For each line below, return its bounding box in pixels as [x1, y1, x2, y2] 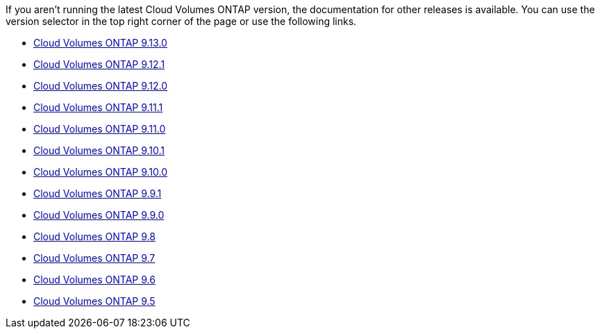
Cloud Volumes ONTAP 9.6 [33, 274, 156, 285]
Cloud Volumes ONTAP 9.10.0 [33, 166, 168, 178]
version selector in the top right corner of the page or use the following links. [6, 15, 357, 27]
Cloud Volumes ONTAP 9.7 [33, 252, 156, 264]
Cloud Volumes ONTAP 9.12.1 [33, 58, 165, 70]
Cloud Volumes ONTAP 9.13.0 [33, 37, 167, 49]
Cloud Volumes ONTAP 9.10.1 [33, 144, 165, 156]
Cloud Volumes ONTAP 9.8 [33, 231, 156, 242]
